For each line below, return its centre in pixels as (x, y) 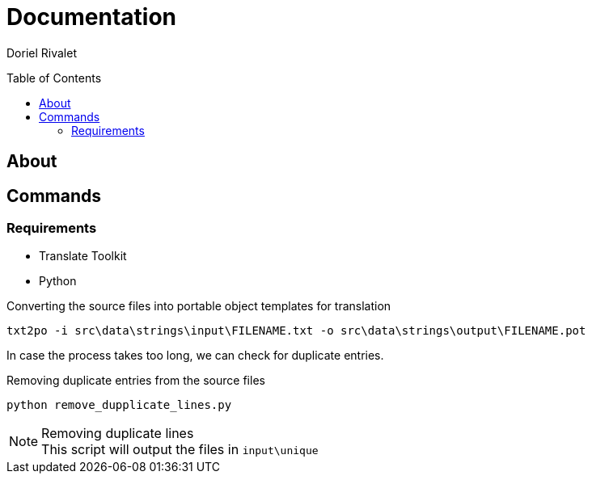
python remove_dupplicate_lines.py (119, 405)
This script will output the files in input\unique (180, 450)
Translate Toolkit (83, 256)
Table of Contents (54, 78)
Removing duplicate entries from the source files (136, 381)
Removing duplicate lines (118, 434)
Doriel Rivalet (42, 53)
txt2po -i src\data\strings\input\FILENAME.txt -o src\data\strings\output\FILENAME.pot (296, 331)
